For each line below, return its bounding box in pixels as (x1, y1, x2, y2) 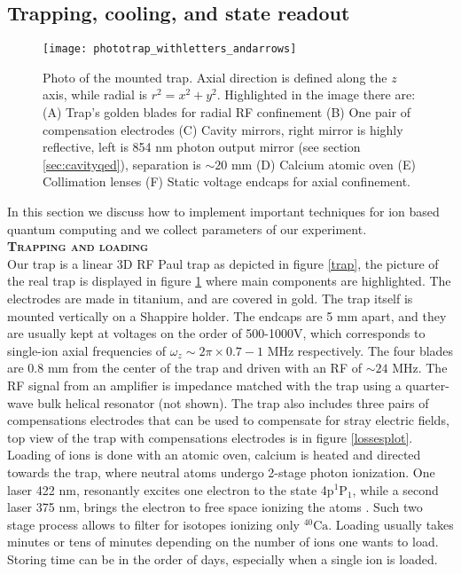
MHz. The (392, 358, 448, 377)
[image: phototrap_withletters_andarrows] (43, 43, 297, 56)
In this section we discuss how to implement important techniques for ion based (7, 202, 440, 221)
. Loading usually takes (328, 515, 454, 533)
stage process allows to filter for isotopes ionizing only (7, 515, 300, 533)
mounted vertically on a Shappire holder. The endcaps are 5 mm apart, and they (7, 306, 447, 325)
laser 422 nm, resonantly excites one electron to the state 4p (7, 480, 334, 499)
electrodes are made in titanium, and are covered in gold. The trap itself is (7, 288, 413, 307)
